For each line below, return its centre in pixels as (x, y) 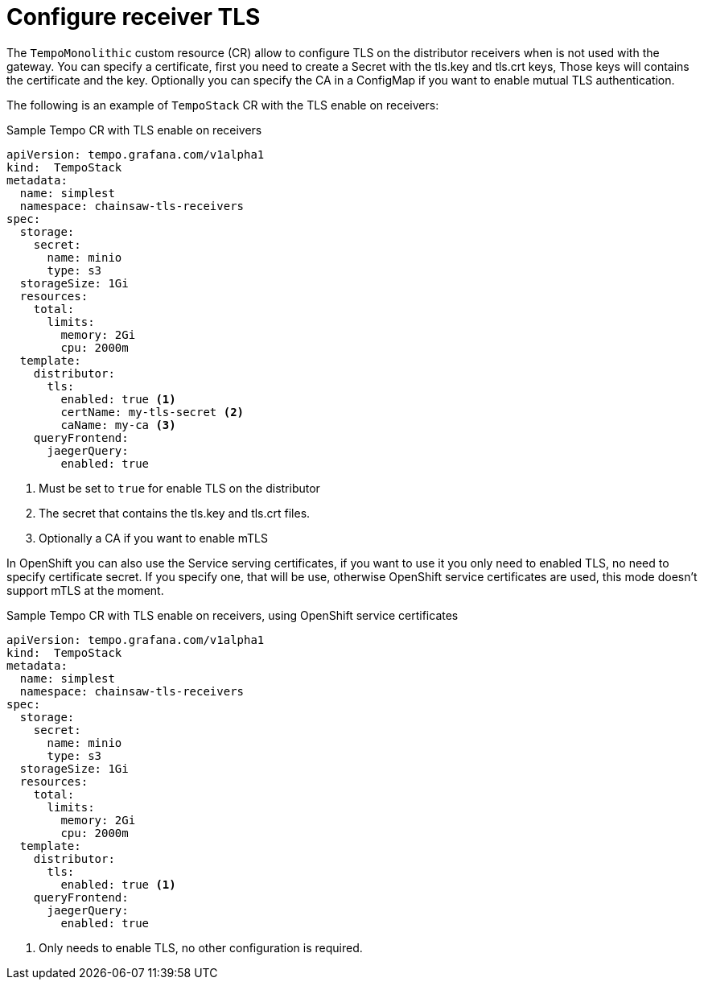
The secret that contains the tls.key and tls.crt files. (175, 513)
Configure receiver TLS (134, 17)
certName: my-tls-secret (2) (152, 412)
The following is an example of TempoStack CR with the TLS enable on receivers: (223, 105)
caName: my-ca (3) (118, 425)
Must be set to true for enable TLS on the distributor (179, 488)
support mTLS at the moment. (85, 590)
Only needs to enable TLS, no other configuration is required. (201, 947)
